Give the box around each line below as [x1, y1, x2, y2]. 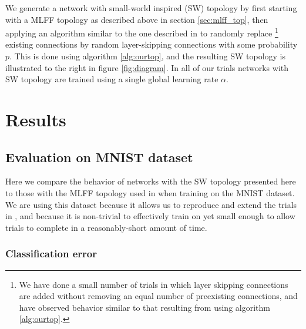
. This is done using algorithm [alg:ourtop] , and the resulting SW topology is [9, 50, 286, 62]
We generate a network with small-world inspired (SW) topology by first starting [5, 2, 297, 14]
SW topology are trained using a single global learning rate [5, 73, 218, 85]
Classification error [5, 246, 97, 261]
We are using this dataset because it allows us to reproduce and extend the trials [5, 198, 297, 210]
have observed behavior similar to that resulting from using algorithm [19, 301, 270, 313]
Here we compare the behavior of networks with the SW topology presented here [5, 175, 296, 187]
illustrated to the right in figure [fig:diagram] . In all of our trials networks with [5, 61, 289, 73]
